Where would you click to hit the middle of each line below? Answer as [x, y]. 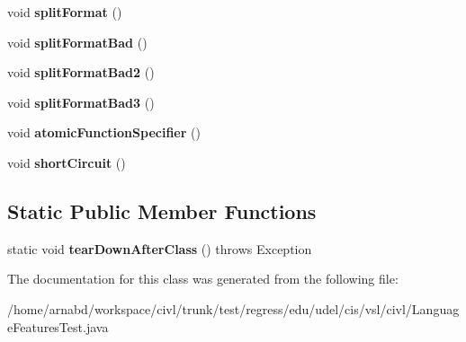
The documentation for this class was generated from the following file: [203, 279]
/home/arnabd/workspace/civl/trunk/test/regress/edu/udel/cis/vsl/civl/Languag [233, 308]
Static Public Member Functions [162, 210]
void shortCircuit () [67, 162]
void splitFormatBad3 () [81, 102]
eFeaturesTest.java [58, 326]
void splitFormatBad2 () [81, 72]
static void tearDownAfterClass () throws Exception [160, 248]
